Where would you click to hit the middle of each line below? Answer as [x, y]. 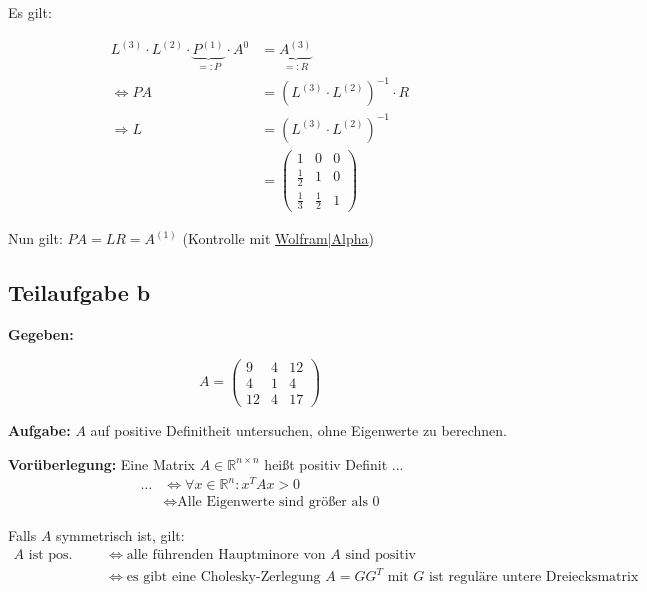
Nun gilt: [35, 238]
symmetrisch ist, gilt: [120, 535]
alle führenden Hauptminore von [226, 554]
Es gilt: [30, 12]
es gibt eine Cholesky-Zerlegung [223, 577]
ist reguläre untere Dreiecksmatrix [533, 577]
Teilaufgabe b [79, 292]
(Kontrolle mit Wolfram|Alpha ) [278, 238]
